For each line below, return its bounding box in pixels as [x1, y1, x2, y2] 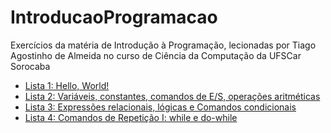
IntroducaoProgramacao [10, 6, 218, 29]
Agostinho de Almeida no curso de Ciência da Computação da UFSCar [10, 49, 302, 61]
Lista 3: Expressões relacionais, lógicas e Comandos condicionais [24, 101, 297, 113]
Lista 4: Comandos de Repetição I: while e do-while [24, 111, 238, 123]
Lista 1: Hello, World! [24, 79, 110, 91]
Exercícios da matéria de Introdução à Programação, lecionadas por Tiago [10, 39, 317, 51]
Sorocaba [10, 60, 51, 72]
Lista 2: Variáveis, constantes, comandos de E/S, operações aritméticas [24, 90, 321, 102]
